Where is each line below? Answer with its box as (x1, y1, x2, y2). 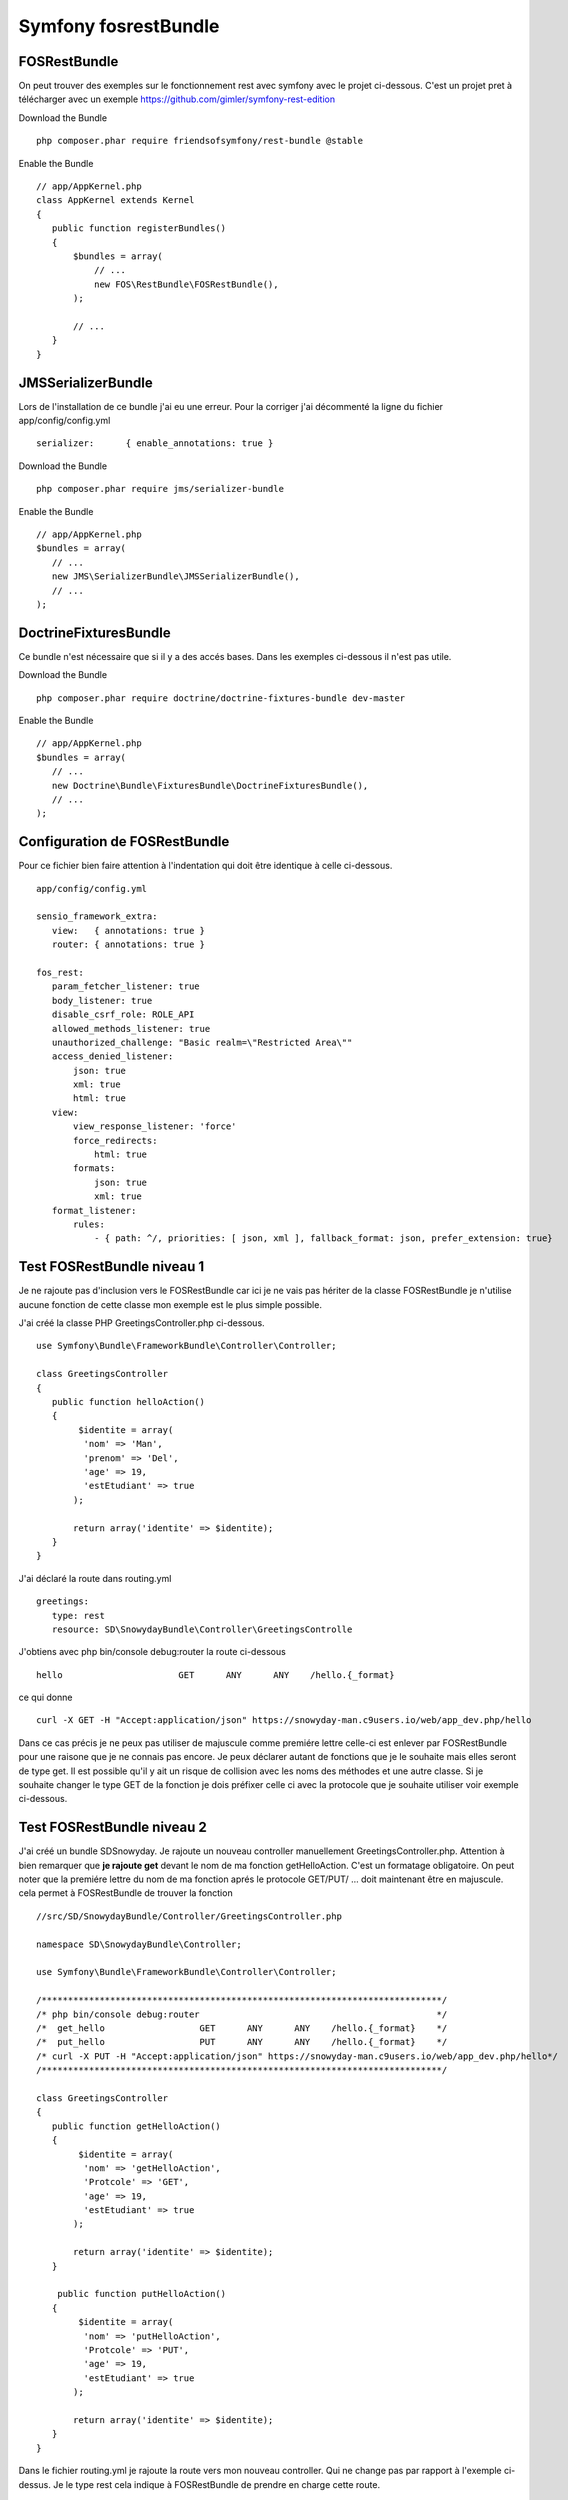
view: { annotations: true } (51, 925, 205, 936)
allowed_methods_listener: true (51, 1023, 211, 1034)
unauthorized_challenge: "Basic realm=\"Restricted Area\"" (51, 1036, 353, 1048)
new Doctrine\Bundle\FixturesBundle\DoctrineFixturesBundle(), (51, 780, 369, 791)
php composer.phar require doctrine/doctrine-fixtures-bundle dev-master (36, 692, 406, 704)
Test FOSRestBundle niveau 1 (18, 1258, 205, 1275)
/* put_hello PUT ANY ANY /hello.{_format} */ (36, 2036, 448, 2048)
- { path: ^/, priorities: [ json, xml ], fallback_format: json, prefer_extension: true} (93, 1233, 554, 1244)
